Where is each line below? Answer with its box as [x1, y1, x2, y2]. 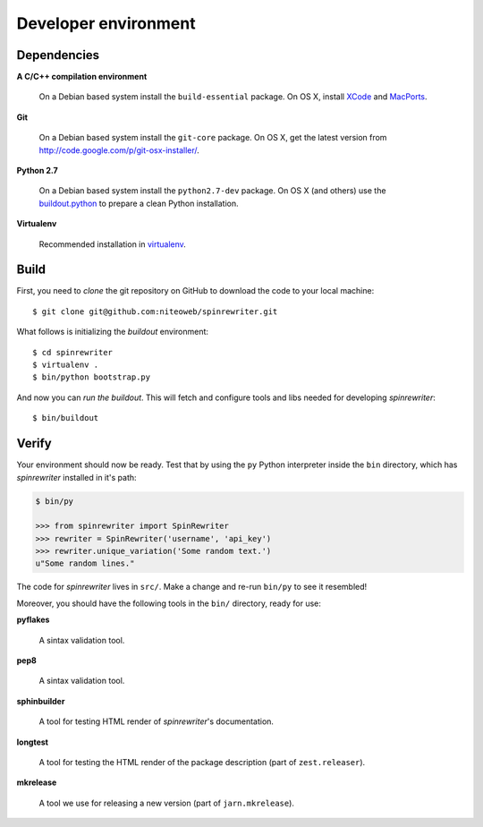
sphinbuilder [16, 695, 65, 706]
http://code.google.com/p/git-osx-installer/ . [38, 144, 200, 156]
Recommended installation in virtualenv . [38, 238, 187, 250]
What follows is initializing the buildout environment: [16, 327, 209, 337]
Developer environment [16, 13, 196, 33]
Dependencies [16, 47, 100, 63]
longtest [16, 737, 49, 747]
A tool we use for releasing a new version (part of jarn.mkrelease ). [38, 797, 295, 808]
